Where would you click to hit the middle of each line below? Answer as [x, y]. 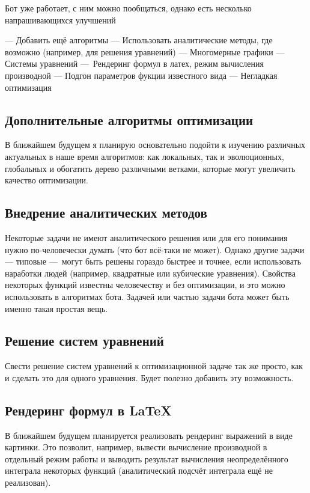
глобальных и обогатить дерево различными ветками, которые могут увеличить [150, 168]
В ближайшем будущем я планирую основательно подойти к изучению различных [155, 145]
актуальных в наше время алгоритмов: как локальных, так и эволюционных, [144, 156]
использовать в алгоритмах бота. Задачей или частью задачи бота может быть [147, 296]
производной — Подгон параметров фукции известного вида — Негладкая [141, 75]
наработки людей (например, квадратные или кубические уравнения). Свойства [150, 273]
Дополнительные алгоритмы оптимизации [129, 119]
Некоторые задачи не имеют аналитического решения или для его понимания [146, 237]
